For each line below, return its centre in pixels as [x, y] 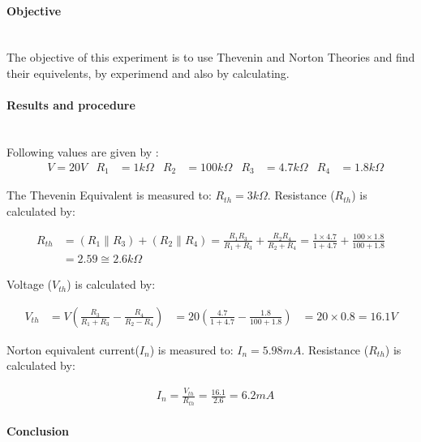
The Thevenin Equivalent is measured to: [109, 195]
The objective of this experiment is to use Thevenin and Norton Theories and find [211, 57]
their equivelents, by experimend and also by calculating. [148, 73]
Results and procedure [71, 105]
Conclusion [38, 431]
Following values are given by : [83, 151]
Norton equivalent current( [73, 349]
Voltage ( [29, 284]
